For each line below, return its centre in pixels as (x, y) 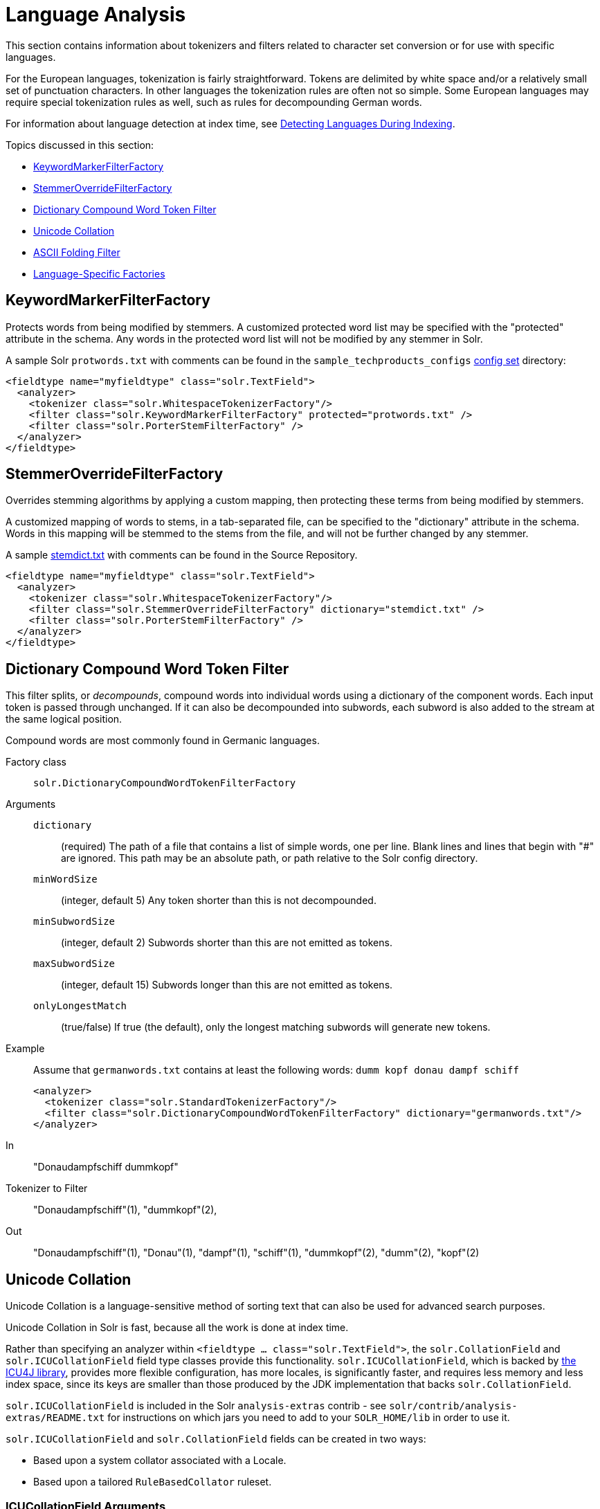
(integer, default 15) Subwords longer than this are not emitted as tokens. (227, 985)
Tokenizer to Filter (47, 1189)
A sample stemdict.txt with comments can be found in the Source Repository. (182, 555)
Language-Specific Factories (99, 273)
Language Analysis (96, 15)
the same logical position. (64, 719)
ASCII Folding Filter (77, 252)
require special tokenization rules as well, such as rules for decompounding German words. (214, 102)
